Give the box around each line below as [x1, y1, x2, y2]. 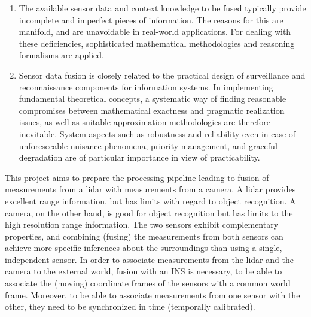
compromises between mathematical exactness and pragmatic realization [19, 104, 285, 116]
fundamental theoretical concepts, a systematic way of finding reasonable [19, 92, 286, 105]
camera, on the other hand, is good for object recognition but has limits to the [5, 206, 293, 219]
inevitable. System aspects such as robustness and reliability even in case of [19, 127, 296, 140]
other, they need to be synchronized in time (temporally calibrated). [5, 300, 255, 313]
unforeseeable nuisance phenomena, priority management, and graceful [19, 139, 278, 152]
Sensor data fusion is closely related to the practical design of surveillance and [19, 68, 306, 81]
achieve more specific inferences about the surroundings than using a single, [5, 241, 282, 254]
